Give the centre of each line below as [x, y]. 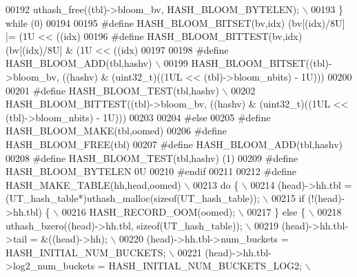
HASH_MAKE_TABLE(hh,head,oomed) [93, 184]
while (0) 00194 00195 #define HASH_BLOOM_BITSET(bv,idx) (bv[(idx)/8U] [175, 22]
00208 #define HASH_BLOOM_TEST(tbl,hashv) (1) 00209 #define [152, 157]
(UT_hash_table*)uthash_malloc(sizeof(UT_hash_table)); [133, 198]
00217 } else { [276, 211]
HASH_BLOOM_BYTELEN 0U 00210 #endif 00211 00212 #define [151, 171]
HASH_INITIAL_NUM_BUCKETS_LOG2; [205, 266]
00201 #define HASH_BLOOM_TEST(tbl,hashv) [112, 90]
